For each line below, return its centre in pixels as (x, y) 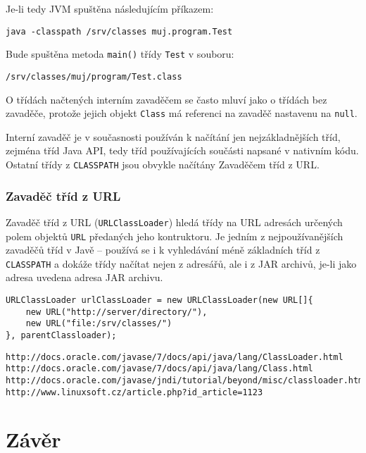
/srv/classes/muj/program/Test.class (94, 76)
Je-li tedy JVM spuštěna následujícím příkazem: (110, 8)
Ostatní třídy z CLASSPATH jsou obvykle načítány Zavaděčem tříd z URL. (163, 164)
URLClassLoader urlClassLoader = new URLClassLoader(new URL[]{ (159, 300)
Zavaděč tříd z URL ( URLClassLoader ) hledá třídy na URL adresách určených (174, 222)
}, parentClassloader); (61, 335)
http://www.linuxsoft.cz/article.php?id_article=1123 (134, 392)
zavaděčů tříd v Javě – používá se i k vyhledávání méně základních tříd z (163, 250)
